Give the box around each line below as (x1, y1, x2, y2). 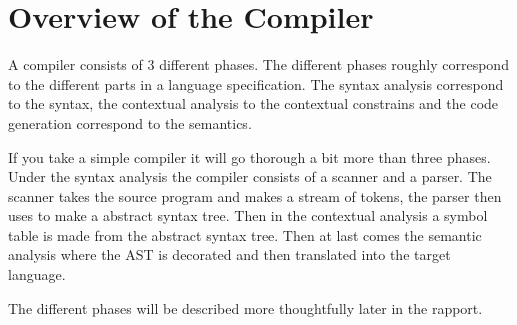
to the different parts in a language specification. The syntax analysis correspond (8, 73, 504, 94)
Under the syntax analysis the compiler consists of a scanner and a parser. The (8, 166, 492, 187)
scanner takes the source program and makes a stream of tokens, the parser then (8, 185, 502, 206)
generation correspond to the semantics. (8, 112, 252, 133)
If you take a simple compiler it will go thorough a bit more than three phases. (8, 146, 491, 167)
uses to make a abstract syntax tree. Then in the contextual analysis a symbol (8, 205, 488, 226)
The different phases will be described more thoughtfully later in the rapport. (8, 297, 483, 318)
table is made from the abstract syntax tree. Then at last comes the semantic (8, 224, 482, 245)
